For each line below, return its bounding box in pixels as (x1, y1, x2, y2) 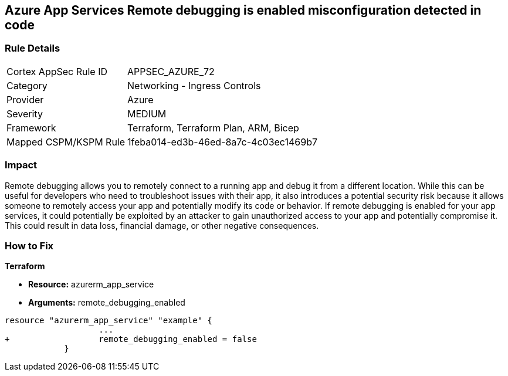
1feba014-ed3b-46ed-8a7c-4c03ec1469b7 (127, 136, 318, 148)
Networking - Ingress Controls (127, 79, 261, 92)
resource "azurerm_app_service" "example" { (5, 316, 213, 326)
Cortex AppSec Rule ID (6, 65, 108, 77)
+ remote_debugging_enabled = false (5, 334, 257, 344)
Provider (6, 93, 44, 106)
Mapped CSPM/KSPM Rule (6, 136, 126, 148)
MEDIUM (127, 107, 167, 120)
